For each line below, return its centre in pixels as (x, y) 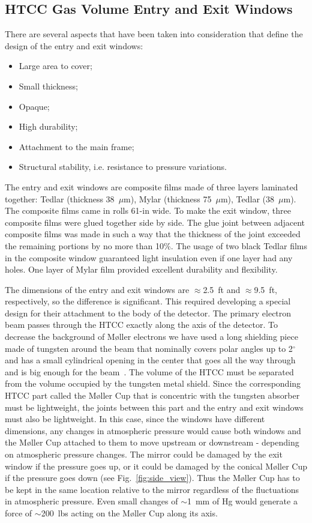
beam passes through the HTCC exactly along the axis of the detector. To (141, 325)
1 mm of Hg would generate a (242, 501)
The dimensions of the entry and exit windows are (97, 289)
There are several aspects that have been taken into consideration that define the (154, 34)
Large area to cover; (55, 66)
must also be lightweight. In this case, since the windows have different (135, 419)
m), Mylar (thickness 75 (168, 198)
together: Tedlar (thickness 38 (60, 198)
